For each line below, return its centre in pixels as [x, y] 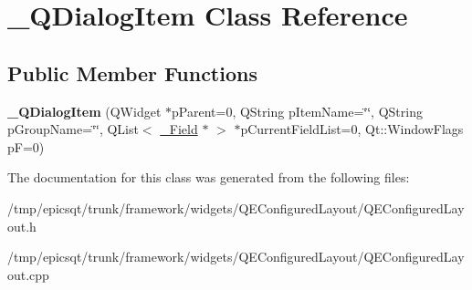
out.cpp [28, 274]
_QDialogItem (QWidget [84, 111]
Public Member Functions [132, 72]
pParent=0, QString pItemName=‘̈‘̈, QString [297, 111]
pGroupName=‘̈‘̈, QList [73, 129]
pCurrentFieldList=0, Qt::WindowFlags [352, 129]
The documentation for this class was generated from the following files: [209, 177]
